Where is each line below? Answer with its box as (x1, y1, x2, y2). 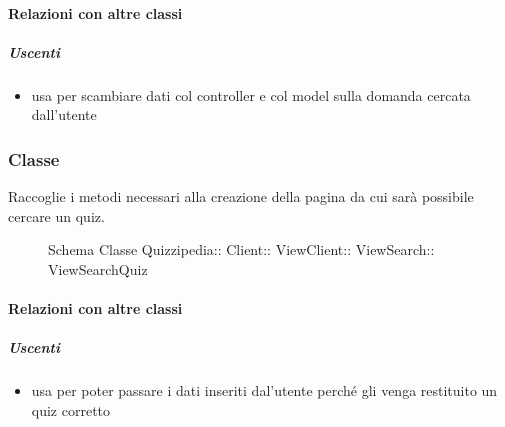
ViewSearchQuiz (48, 258, 148, 279)
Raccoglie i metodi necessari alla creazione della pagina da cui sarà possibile (8, 186, 474, 207)
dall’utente (31, 104, 97, 125)
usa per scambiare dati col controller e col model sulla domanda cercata (31, 84, 471, 105)
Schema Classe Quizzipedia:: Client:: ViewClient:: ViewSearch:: (48, 239, 435, 260)
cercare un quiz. (8, 205, 105, 226)
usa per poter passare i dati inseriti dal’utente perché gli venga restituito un (31, 380, 498, 401)
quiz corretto (31, 399, 111, 420)
